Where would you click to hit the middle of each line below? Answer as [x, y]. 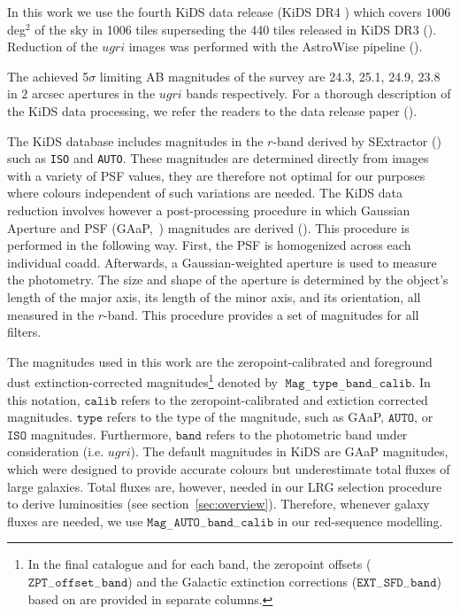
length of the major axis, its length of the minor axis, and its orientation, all [214, 296]
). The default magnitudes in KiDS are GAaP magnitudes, [289, 451]
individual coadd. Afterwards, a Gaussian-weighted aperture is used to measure [222, 262]
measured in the [51, 314]
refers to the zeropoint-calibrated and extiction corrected [274, 399]
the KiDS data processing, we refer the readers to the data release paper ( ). [212, 110]
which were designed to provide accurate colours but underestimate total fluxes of [229, 468]
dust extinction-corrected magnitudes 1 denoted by [142, 381]
